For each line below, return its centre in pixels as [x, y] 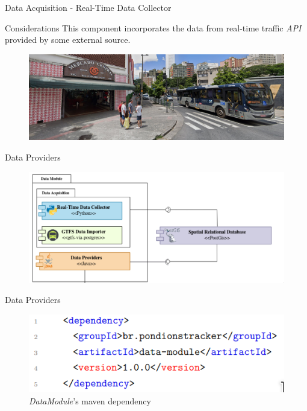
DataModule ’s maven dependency [90, 401]
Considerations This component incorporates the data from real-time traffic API [153, 27]
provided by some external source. [68, 40]
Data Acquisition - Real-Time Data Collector [88, 7]
